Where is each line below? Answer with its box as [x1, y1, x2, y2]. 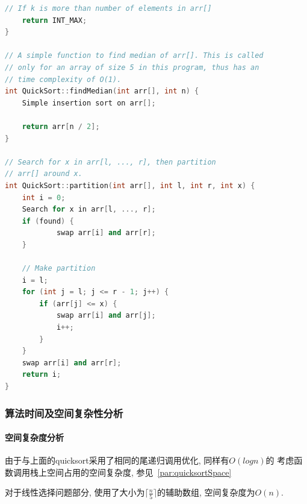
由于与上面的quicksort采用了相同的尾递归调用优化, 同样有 [5, 454, 229, 467]
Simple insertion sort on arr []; [22, 98, 156, 107]
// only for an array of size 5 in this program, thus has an [5, 63, 259, 72]
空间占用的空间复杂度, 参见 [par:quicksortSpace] [46, 465, 232, 478]
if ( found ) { [22, 216, 74, 225]
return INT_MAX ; [22, 16, 87, 25]
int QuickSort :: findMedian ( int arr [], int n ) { [5, 87, 199, 96]
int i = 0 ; [22, 193, 66, 202]
